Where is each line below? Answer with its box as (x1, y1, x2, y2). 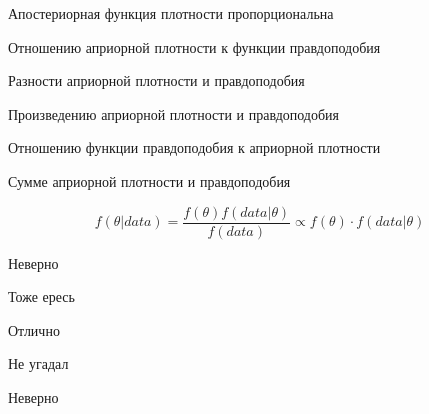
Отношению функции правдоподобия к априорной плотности (8, 137, 381, 158)
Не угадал (8, 353, 69, 374)
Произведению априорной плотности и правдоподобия (8, 103, 340, 124)
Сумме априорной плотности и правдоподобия (8, 170, 291, 191)
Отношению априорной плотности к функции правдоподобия (8, 36, 381, 57)
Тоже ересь (8, 286, 75, 307)
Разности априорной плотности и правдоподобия (8, 70, 305, 91)
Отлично (8, 319, 60, 340)
